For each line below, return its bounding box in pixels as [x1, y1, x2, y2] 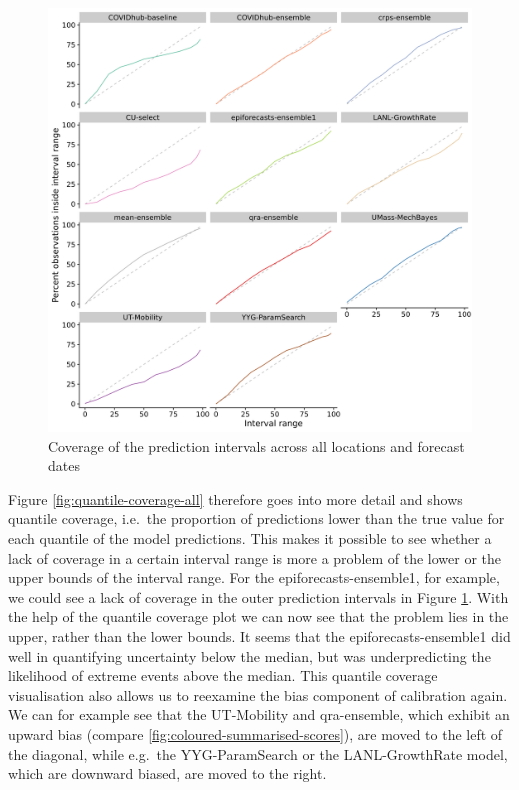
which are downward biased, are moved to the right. [8, 763, 327, 784]
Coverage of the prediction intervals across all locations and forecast [48, 435, 465, 456]
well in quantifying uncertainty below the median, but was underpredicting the [8, 645, 491, 666]
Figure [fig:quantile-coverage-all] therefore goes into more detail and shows [8, 488, 463, 509]
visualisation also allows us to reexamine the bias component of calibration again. [8, 684, 508, 705]
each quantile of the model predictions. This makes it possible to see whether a [8, 527, 492, 548]
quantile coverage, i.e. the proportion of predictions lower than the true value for [8, 508, 505, 529]
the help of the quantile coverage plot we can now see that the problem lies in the [8, 606, 509, 627]
